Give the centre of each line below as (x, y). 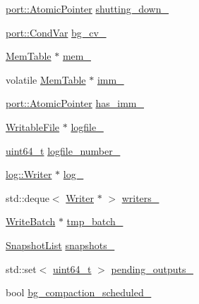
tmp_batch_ (95, 221)
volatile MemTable (46, 79)
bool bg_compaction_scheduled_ (79, 292)
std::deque (28, 197)
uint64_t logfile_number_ (63, 150)
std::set (21, 268)
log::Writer (29, 174)
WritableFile (33, 126)
